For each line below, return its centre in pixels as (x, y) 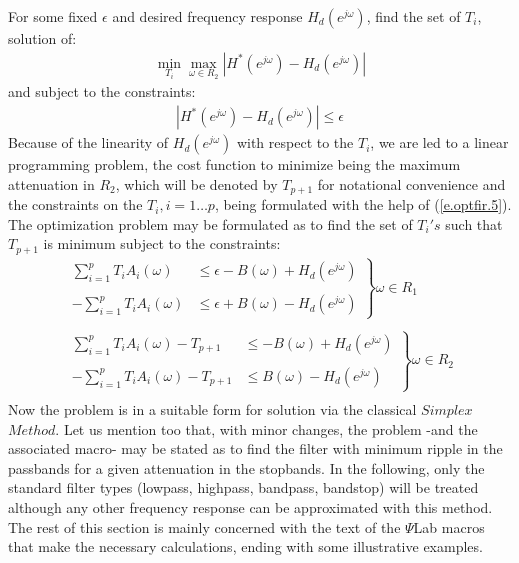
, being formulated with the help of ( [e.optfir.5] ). (363, 204)
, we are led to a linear (439, 142)
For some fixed (53, 16)
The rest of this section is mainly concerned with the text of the (204, 526)
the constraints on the (75, 204)
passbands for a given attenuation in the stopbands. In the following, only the (246, 467)
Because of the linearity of (88, 142)
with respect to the (295, 142)
